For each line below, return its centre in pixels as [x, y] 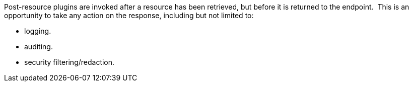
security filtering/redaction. [70, 62]
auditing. [39, 47]
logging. [38, 31]
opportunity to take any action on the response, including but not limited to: [129, 15]
